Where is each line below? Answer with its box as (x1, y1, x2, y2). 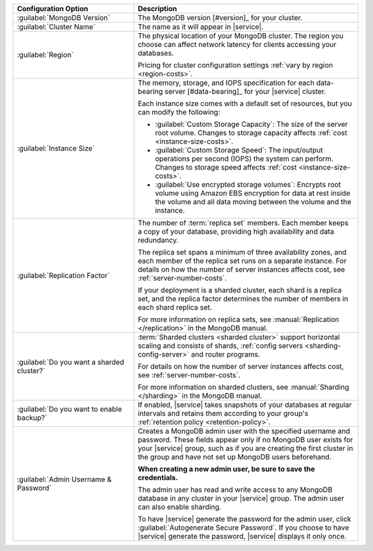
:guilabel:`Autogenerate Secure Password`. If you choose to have (137, 523, 350, 532)
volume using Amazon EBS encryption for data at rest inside (155, 188, 350, 198)
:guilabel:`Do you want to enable (17, 404, 122, 414)
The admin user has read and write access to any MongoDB (137, 485, 333, 494)
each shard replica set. (137, 303, 212, 312)
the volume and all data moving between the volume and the (155, 197, 352, 206)
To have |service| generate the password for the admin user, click (137, 514, 352, 523)
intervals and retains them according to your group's (137, 409, 309, 418)
